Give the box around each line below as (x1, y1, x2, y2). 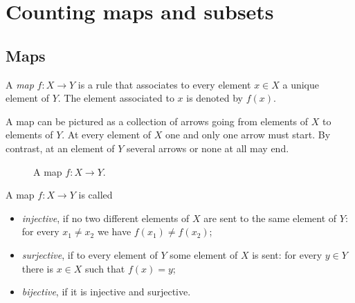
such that (85, 261, 125, 275)
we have (97, 224, 131, 239)
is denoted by (186, 91, 244, 105)
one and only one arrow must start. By (165, 127, 331, 142)
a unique (282, 77, 320, 91)
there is (21, 261, 54, 275)
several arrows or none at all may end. (127, 140, 289, 155)
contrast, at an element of (6, 140, 115, 155)
